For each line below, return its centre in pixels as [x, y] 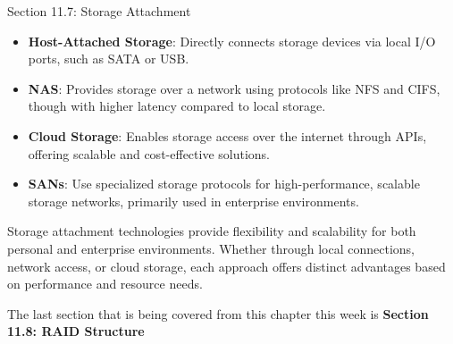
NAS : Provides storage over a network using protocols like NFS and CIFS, [234, 88]
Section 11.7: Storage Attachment [99, 11]
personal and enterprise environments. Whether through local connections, [211, 248]
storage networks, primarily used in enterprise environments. [193, 201]
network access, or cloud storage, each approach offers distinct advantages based [226, 266]
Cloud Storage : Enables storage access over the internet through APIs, [227, 135]
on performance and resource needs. [105, 284]
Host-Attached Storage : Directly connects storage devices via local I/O [232, 41]
